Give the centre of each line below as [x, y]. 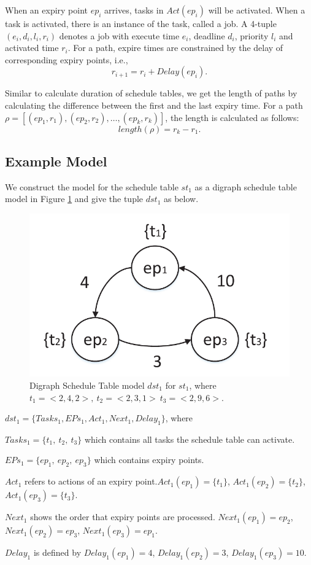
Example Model [56, 161]
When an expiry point [47, 10]
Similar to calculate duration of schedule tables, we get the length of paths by [151, 93]
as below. [181, 199]
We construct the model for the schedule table [92, 186]
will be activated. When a [257, 10]
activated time [32, 48]
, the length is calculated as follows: [232, 117]
